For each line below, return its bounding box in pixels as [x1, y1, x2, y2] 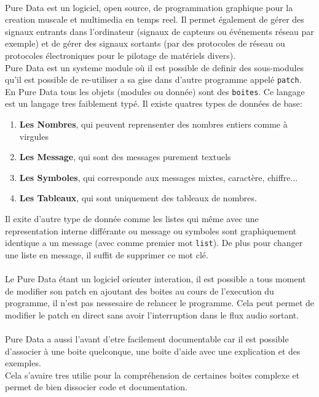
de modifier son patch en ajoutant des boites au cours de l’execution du [5, 284, 274, 297]
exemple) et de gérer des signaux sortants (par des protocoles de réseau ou [5, 37, 285, 50]
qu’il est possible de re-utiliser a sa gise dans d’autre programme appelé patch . [5, 73, 302, 86]
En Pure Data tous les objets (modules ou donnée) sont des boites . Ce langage [5, 85, 305, 98]
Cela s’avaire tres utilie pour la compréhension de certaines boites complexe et [5, 368, 300, 381]
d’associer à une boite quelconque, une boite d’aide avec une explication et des [5, 344, 301, 357]
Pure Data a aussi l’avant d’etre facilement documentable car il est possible [5, 333, 289, 345]
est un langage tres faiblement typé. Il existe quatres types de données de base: [5, 97, 302, 110]
